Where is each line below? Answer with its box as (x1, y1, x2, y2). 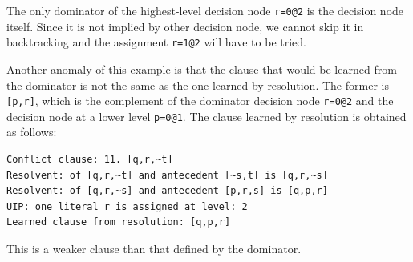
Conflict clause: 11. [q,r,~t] (6, 154, 173, 165)
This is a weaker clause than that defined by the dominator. (6, 240, 302, 256)
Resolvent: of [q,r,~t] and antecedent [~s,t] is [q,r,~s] (6, 169, 328, 181)
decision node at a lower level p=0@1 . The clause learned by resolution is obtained (6, 107, 407, 124)
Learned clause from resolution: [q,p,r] (6, 216, 231, 228)
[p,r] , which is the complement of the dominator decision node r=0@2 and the (6, 92, 394, 109)
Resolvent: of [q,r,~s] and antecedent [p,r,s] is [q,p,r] (6, 185, 328, 197)
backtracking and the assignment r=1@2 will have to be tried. (6, 34, 306, 50)
